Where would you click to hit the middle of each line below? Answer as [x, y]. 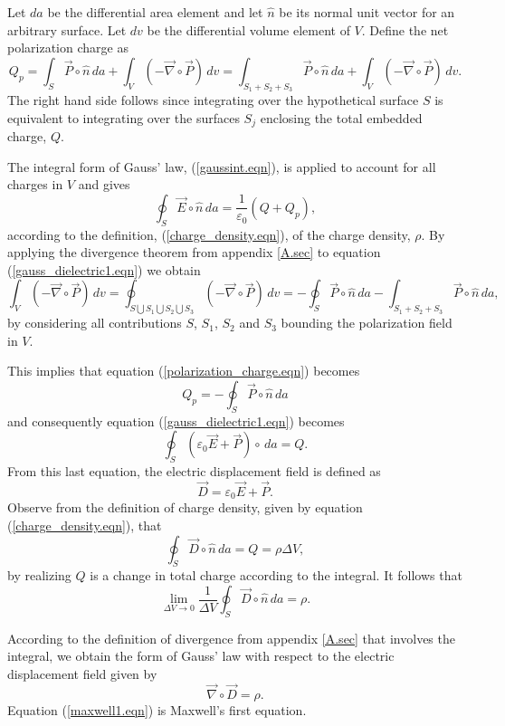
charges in [35, 184]
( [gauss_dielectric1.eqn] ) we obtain [104, 269]
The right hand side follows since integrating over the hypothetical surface [213, 99]
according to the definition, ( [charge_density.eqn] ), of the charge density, [209, 234]
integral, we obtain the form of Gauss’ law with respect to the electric [201, 656]
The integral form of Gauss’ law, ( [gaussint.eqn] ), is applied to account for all [222, 166]
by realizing [39, 575]
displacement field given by [82, 673]
